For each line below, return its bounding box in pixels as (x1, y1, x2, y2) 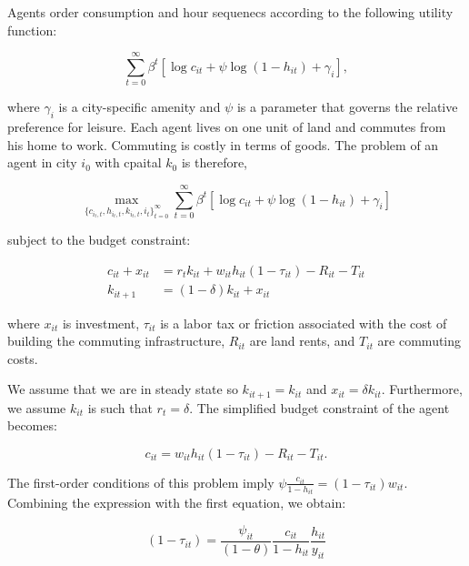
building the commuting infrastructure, (7, 331, 225, 350)
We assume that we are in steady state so (7, 379, 238, 399)
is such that (87, 398, 153, 417)
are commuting (377, 331, 462, 350)
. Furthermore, (381, 379, 463, 399)
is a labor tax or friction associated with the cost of (160, 313, 447, 332)
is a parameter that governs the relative (236, 97, 458, 116)
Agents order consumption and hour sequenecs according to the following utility (7, 3, 454, 21)
